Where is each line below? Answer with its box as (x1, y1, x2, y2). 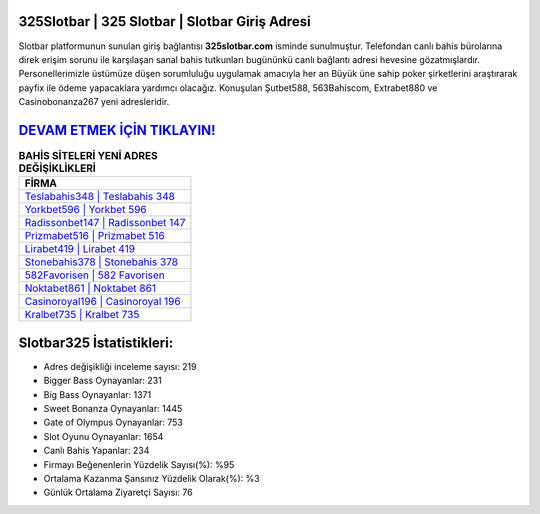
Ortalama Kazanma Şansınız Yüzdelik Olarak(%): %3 (43, 473, 260, 484)
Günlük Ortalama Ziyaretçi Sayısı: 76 (43, 486, 194, 499)
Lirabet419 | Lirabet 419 (24, 242, 135, 256)
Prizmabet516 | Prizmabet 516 (24, 229, 165, 243)
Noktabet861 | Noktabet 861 (24, 281, 157, 295)
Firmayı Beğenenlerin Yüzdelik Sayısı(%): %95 (43, 458, 235, 470)
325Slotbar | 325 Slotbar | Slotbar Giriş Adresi (18, 13, 311, 30)
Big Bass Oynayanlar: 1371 (43, 388, 152, 400)
